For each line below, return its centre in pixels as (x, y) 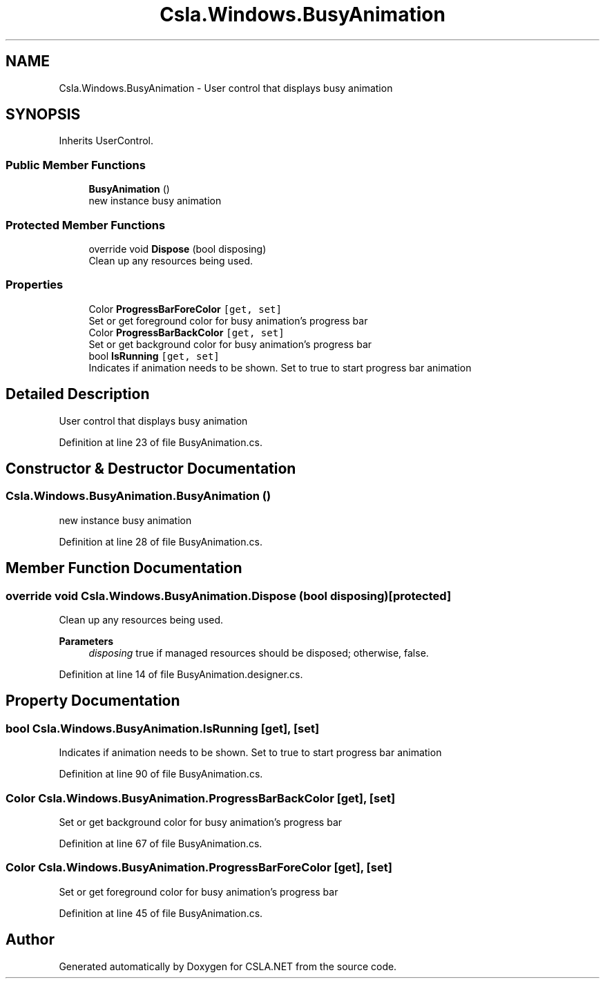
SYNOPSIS (43, 115)
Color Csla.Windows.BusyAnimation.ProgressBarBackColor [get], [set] (201, 798)
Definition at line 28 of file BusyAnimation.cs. (161, 541)
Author (30, 940)
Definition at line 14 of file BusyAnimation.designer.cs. (181, 674)
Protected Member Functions (86, 225)
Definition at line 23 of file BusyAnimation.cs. (161, 442)
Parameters (86, 641)
